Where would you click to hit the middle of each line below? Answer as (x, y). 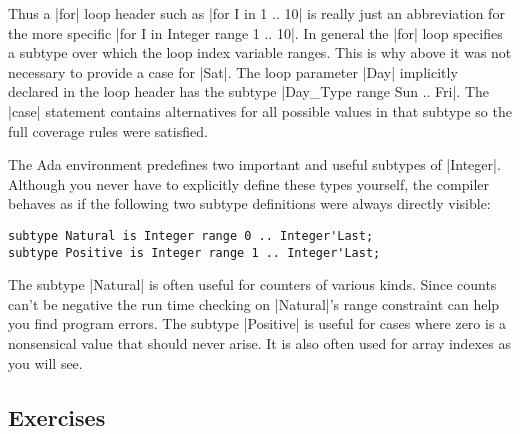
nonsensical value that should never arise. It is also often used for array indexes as (259, 343)
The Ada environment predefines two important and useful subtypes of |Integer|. (254, 164)
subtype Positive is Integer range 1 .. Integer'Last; (194, 252)
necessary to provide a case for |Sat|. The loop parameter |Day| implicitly (233, 71)
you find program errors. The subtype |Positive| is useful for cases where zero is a (257, 323)
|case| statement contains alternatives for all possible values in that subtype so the (260, 110)
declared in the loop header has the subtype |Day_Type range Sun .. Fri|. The (249, 91)
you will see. (45, 362)
